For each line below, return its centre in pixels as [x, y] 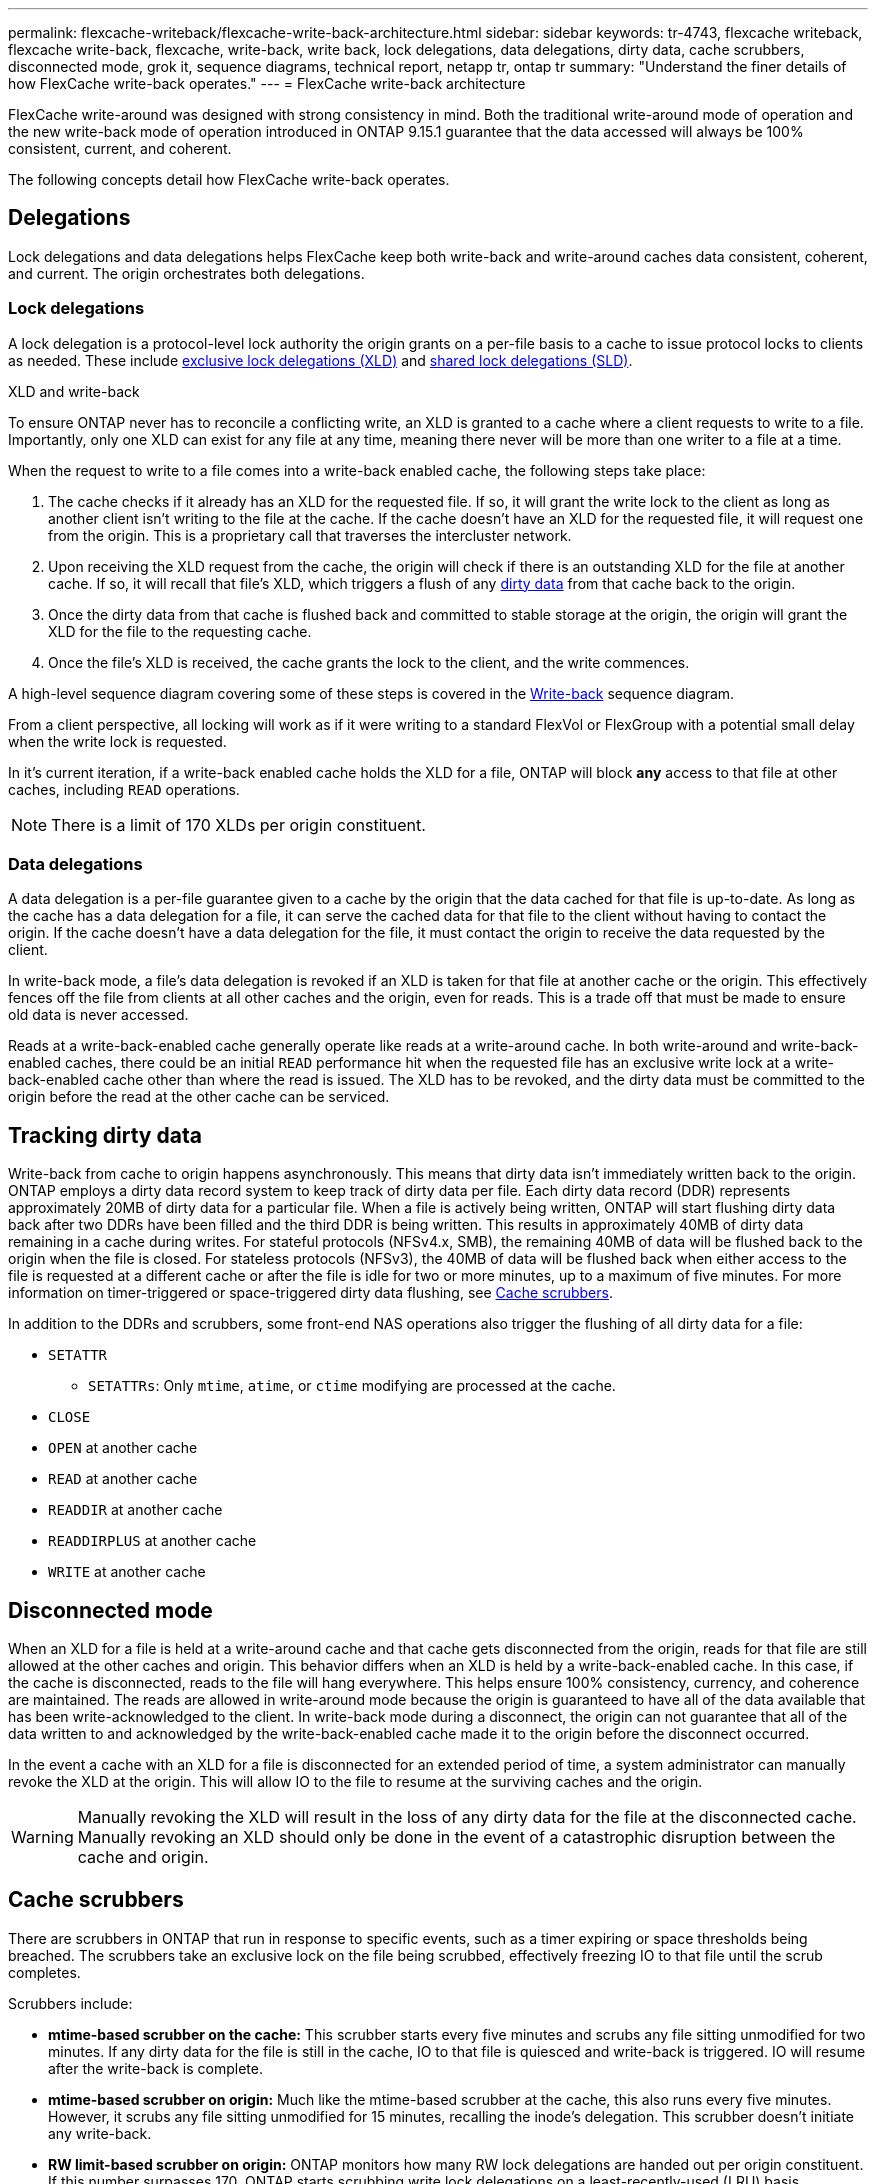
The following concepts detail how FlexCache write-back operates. [229, 179]
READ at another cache [123, 1479]
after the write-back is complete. [155, 2068]
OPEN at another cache [123, 1448]
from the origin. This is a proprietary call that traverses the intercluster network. [310, 535]
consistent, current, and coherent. [120, 148]
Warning [42, 1837]
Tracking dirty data [105, 1135]
